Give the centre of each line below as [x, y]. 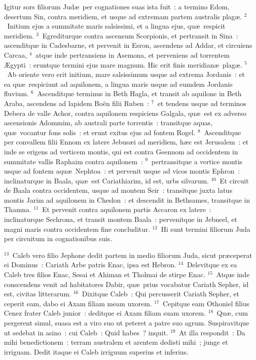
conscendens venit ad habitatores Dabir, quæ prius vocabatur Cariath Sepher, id [126, 284]
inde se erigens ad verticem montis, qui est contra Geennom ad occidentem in [121, 151]
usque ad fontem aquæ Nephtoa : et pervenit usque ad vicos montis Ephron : [122, 171]
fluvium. [17, 93]
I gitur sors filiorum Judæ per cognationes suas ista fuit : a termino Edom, [117, 6]
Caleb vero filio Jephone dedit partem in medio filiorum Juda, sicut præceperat [132, 255]
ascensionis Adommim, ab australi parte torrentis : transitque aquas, [108, 123]
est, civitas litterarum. [37, 294]
